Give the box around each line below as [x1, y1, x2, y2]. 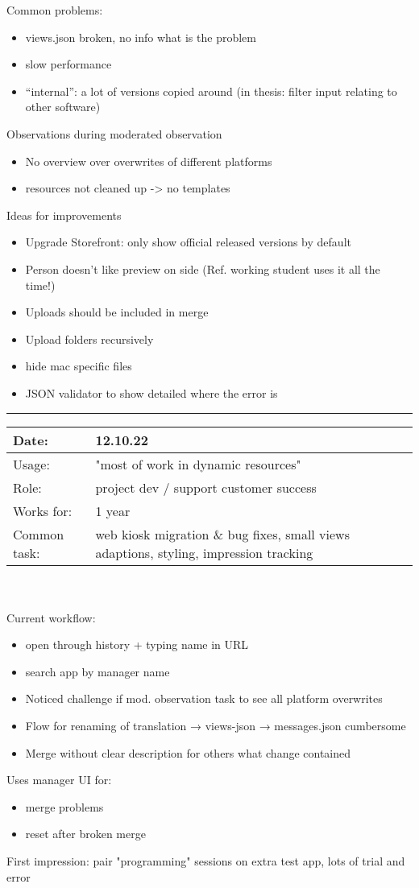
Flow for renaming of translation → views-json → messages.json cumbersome [25, 717, 406, 734]
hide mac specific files [25, 357, 132, 374]
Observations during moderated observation [6, 125, 222, 142]
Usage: [13, 454, 50, 473]
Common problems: [6, 2, 103, 18]
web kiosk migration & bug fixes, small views [95, 524, 350, 543]
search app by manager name [25, 663, 170, 679]
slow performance [25, 56, 112, 72]
